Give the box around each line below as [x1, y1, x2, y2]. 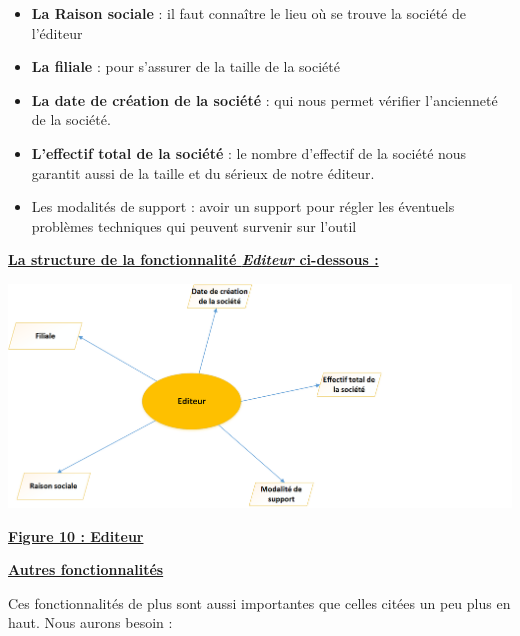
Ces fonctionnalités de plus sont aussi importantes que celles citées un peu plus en [8, 592, 511, 613]
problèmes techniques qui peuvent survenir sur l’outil [31, 215, 357, 236]
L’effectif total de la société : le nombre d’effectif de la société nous [31, 142, 467, 163]
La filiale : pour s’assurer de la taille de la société [31, 56, 340, 77]
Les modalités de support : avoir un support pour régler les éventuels [31, 196, 455, 217]
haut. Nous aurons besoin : [8, 612, 173, 633]
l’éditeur [31, 22, 83, 43]
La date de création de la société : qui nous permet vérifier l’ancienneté [31, 89, 498, 110]
